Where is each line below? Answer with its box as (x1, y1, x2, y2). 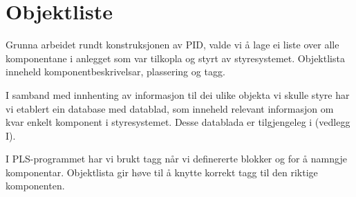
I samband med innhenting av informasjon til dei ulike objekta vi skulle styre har (6, 87, 350, 102)
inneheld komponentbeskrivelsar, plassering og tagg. (6, 64, 225, 79)
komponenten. (6, 178, 65, 193)
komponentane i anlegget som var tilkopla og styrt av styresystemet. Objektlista (6, 50, 345, 65)
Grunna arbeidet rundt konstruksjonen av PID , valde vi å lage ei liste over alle (6, 37, 339, 52)
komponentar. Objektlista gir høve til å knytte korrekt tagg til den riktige (6, 165, 318, 179)
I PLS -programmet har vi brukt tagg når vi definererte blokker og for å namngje (6, 151, 347, 166)
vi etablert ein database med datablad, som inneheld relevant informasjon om (6, 101, 334, 115)
